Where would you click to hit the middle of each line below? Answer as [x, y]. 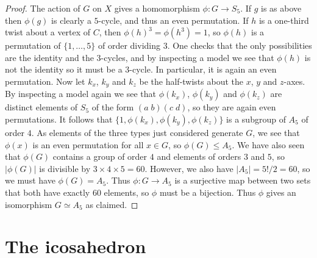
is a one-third [284, 20]
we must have [30, 180]
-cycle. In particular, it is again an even [203, 69]
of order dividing [129, 45]
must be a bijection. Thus [208, 192]
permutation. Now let [45, 81]
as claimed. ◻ [112, 204]
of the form [113, 107]
